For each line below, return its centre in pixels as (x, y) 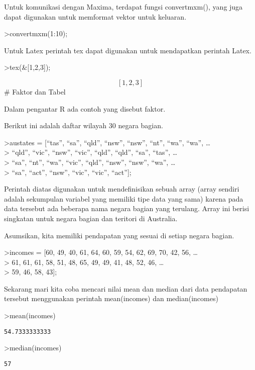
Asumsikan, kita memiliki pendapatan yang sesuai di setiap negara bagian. (119, 235)
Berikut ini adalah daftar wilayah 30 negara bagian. (84, 125)
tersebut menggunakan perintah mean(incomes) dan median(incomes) (111, 298)
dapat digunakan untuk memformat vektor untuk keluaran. (95, 16)
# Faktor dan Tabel (35, 91)
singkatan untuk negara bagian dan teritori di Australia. (91, 218)
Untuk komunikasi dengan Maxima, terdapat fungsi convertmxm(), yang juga (123, 7)
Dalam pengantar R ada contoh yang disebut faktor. (85, 108)
